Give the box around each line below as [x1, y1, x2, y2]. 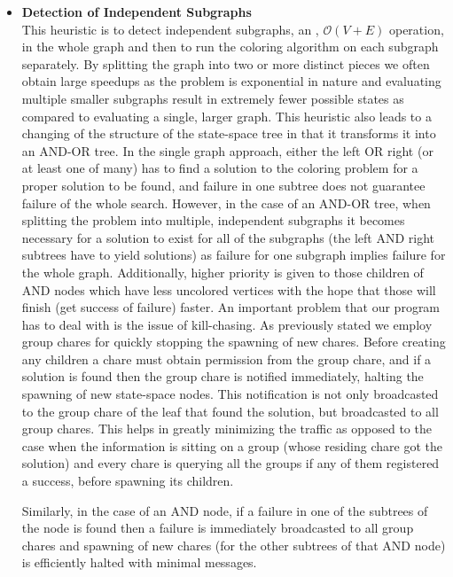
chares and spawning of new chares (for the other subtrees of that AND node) [21, 535, 446, 554]
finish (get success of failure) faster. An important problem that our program [21, 298, 441, 316]
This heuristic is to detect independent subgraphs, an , [21, 19, 319, 38]
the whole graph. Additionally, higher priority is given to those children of [21, 262, 424, 281]
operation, [388, 19, 444, 38]
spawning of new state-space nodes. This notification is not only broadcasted [21, 385, 439, 403]
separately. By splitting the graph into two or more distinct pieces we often [21, 54, 430, 73]
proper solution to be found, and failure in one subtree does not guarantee [21, 175, 426, 194]
